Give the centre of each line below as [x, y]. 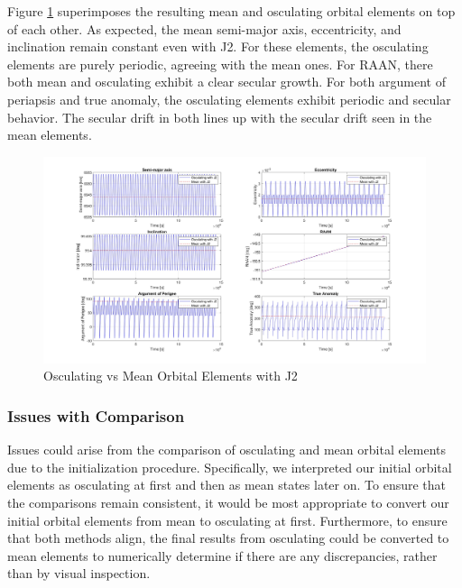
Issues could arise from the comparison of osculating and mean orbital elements [226, 450]
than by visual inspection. [79, 573]
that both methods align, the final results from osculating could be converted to [228, 538]
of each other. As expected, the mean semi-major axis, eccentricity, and [204, 28]
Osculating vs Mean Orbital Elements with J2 [171, 376]
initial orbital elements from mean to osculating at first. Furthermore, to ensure [227, 520]
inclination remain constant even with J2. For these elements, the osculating [218, 46]
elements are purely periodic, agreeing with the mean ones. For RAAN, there [220, 64]
